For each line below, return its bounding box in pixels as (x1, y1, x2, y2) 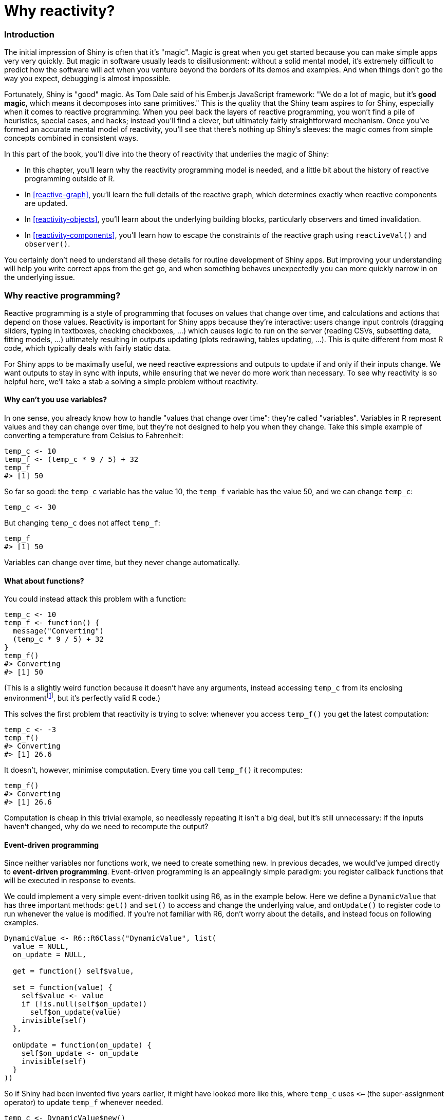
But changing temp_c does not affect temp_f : (4, 518, 160, 528)
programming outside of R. (25, 174, 115, 183)
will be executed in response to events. (4, 876, 136, 885)
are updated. (25, 199, 68, 208)
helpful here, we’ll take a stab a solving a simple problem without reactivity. (4, 377, 258, 386)
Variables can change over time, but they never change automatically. (4, 558, 240, 567)
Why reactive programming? (4, 290, 121, 301)
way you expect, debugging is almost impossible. (4, 74, 171, 83)
